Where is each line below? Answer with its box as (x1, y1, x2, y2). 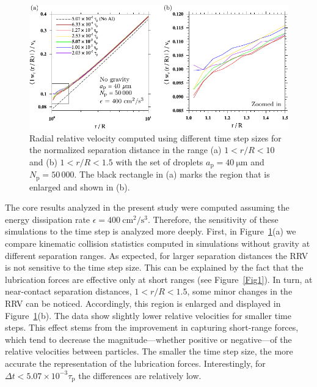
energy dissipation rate (5, 212, 90, 225)
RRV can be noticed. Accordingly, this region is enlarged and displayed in (5, 297, 281, 309)
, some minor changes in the (187, 285, 293, 298)
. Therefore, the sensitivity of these (147, 212, 279, 225)
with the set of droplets (115, 155, 203, 168)
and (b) (29, 155, 57, 168)
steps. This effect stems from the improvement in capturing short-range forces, (5, 321, 299, 334)
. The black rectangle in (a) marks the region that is (74, 168, 270, 181)
